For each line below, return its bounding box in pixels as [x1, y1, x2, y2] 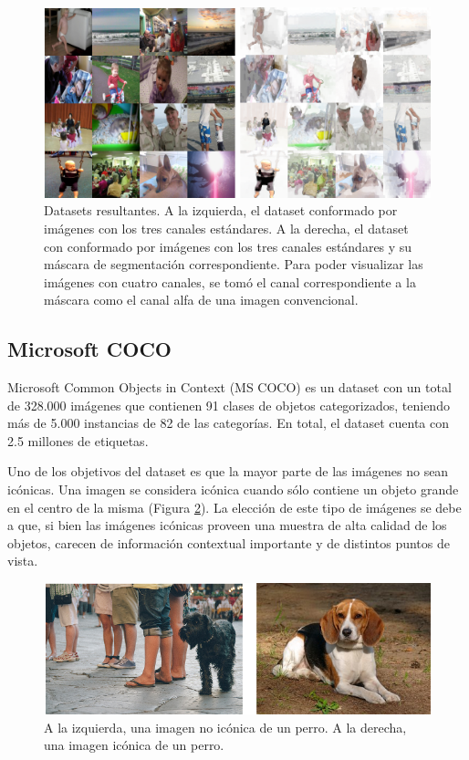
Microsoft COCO [7, 335, 172, 363]
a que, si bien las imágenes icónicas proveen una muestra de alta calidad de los [7, 515, 447, 535]
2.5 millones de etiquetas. [7, 431, 149, 450]
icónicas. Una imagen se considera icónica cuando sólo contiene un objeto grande [7, 480, 459, 499]
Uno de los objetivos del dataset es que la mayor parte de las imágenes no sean [7, 462, 449, 481]
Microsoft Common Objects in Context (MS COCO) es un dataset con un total [7, 378, 452, 397]
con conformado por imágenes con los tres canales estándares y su [44, 236, 412, 255]
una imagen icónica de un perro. [44, 735, 224, 755]
